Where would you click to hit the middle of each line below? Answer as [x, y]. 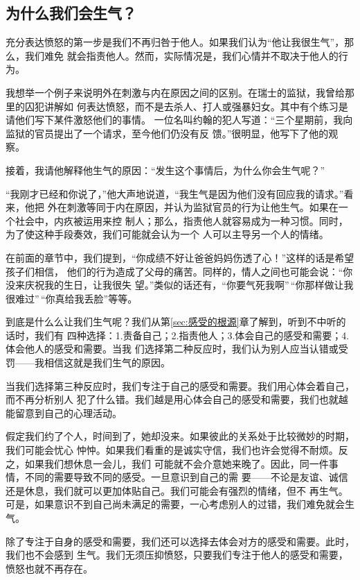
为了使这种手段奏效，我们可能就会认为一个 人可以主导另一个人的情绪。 [167, 234]
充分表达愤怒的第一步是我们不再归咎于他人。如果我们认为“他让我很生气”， [175, 42]
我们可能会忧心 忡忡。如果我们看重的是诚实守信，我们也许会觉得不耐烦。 [172, 450]
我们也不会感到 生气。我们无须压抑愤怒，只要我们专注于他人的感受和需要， [177, 555]
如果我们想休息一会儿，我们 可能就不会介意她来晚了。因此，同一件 [177, 463]
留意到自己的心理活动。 [68, 412]
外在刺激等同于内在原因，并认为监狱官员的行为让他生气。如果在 [193, 207]
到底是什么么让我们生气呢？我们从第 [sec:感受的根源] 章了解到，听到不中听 [171, 322]
